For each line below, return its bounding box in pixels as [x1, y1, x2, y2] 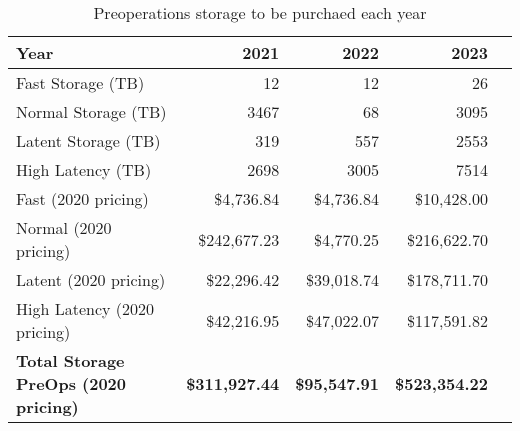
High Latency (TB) [16, 158, 152, 181]
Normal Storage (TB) [16, 100, 167, 123]
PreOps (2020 [16, 372, 126, 395]
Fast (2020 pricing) [16, 187, 149, 210]
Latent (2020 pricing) [16, 268, 166, 291]
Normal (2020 [16, 216, 112, 239]
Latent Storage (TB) [16, 129, 161, 152]
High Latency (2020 [16, 297, 155, 320]
